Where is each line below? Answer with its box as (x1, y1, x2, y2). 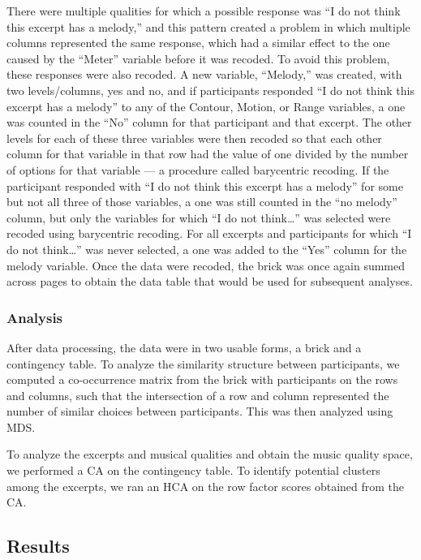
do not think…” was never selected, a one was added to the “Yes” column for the (6, 240, 407, 257)
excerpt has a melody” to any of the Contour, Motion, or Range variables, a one (6, 97, 406, 114)
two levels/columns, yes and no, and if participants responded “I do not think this (6, 81, 415, 98)
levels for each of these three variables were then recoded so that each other (6, 129, 382, 146)
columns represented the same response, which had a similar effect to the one (6, 34, 390, 51)
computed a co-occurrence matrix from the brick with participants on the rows (6, 371, 398, 388)
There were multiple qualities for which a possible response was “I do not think (6, 2, 401, 19)
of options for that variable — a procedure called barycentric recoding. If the (6, 161, 389, 178)
